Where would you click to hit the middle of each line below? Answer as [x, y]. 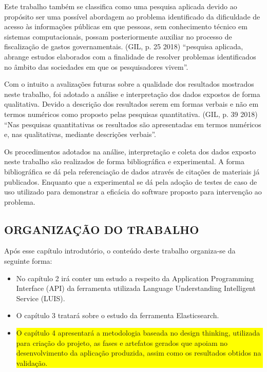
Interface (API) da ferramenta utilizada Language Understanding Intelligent [136, 288]
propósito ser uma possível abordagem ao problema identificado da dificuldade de [132, 16]
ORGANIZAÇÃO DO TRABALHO [102, 229]
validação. [32, 363]
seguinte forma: [28, 261]
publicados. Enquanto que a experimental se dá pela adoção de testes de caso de [131, 181]
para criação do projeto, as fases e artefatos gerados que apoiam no [122, 342]
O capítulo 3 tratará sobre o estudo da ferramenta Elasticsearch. [118, 315]
